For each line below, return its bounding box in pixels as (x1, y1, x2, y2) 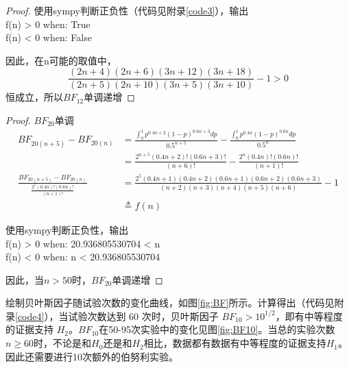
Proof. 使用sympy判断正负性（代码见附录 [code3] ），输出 (5, 3, 249, 17)
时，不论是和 (34, 336, 92, 350)
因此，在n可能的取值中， (5, 53, 117, 67)
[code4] (15, 308, 45, 323)
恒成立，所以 (5, 90, 63, 104)
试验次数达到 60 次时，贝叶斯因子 (68, 308, 219, 323)
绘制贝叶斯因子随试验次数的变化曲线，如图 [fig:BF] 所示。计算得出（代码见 (5, 295, 335, 310)
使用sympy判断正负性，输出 (5, 222, 129, 236)
